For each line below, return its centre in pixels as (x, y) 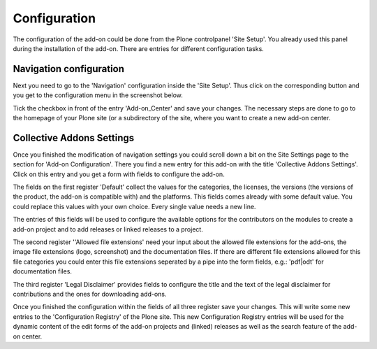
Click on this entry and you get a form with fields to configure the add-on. (119, 174)
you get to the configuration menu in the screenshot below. (98, 95)
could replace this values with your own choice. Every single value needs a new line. (134, 206)
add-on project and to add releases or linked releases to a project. (108, 229)
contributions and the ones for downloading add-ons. (90, 294)
